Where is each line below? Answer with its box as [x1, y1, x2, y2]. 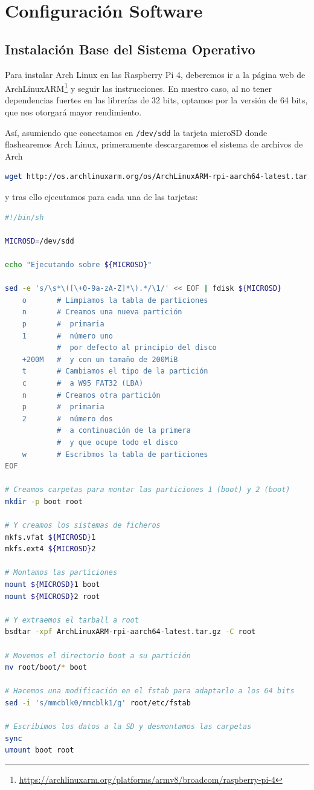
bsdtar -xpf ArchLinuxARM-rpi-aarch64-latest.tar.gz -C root [5, 627, 256, 636]
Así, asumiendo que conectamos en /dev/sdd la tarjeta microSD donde [5, 126, 268, 138]
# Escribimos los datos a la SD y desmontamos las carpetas [5, 722, 252, 731]
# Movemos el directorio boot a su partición [5, 651, 191, 660]
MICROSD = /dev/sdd [5, 236, 74, 245]
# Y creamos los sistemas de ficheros [5, 521, 161, 530]
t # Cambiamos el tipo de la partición [22, 367, 208, 376]
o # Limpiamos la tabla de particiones [22, 296, 208, 305]
